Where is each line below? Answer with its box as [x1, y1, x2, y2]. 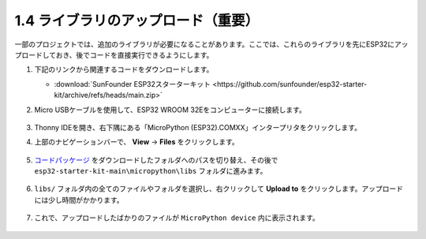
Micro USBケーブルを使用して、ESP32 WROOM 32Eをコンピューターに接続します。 [34, 105, 307, 114]
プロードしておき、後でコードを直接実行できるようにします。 [14, 50, 214, 59]
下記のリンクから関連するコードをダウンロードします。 [34, 65, 214, 74]
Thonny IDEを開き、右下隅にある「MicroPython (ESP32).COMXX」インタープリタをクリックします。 [34, 122, 362, 132]
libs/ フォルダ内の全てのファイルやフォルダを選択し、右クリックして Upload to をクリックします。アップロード [34, 184, 404, 193]
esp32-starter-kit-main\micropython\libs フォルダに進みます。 [34, 166, 267, 176]
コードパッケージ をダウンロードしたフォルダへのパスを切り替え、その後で [34, 155, 278, 165]
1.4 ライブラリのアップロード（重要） [14, 12, 260, 29]
